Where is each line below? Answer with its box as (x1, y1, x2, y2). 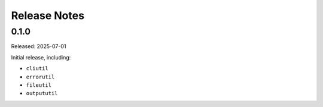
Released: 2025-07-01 (11, 43, 66, 50)
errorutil (26, 73, 55, 80)
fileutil (26, 81, 52, 89)
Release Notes (11, 9, 85, 22)
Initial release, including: (11, 53, 71, 61)
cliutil (26, 65, 49, 72)
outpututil (26, 90, 58, 97)
